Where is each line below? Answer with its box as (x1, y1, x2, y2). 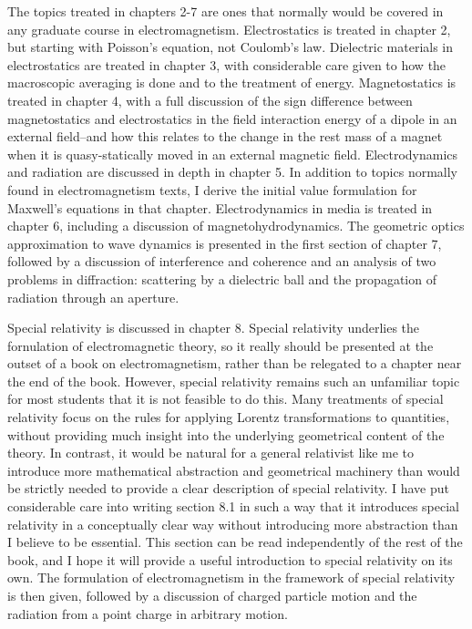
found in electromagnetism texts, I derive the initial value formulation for (7, 180, 417, 199)
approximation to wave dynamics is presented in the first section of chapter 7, (7, 233, 442, 253)
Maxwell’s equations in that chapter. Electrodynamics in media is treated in (7, 198, 433, 217)
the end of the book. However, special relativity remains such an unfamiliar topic (7, 371, 460, 390)
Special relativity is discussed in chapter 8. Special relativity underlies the (7, 318, 420, 337)
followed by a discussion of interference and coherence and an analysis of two (7, 252, 436, 271)
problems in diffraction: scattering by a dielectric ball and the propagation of (7, 269, 436, 288)
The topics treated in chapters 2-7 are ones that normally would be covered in (7, 2, 444, 20)
